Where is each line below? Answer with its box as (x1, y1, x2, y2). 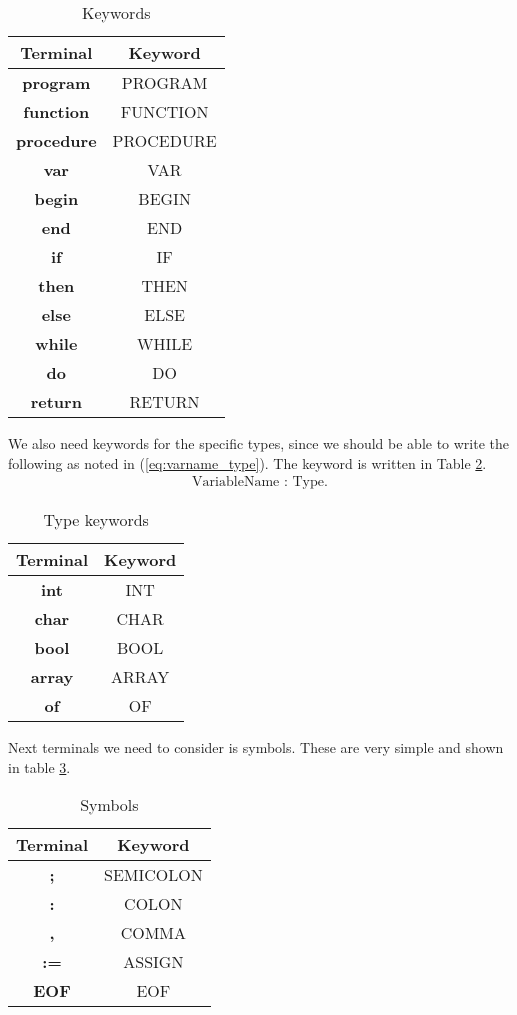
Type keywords (43, 508, 149, 532)
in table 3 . (8, 756, 71, 777)
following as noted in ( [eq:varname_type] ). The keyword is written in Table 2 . (8, 452, 487, 473)
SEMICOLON (103, 863, 203, 887)
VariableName (192, 475, 280, 490)
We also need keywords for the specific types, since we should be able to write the (8, 433, 510, 453)
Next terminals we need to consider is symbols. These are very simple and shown (8, 737, 504, 758)
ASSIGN (123, 950, 184, 974)
